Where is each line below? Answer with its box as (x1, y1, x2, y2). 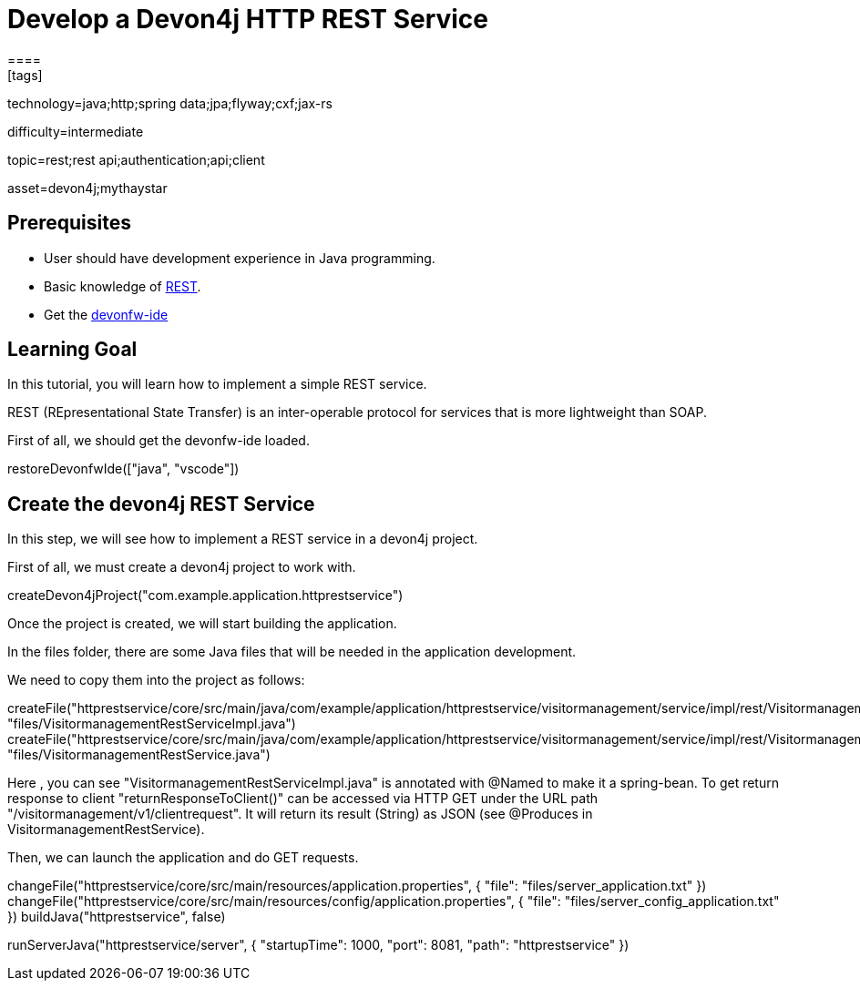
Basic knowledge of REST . (44, 278, 201, 294)
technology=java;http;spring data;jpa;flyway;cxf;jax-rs (7, 95, 333, 111)
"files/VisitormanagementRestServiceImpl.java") (7, 716, 296, 732)
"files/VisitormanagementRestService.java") (7, 747, 271, 763)
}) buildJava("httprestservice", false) (7, 909, 226, 925)
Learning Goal (7, 338, 138, 362)
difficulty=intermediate (7, 123, 144, 139)
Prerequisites (7, 211, 131, 235)
